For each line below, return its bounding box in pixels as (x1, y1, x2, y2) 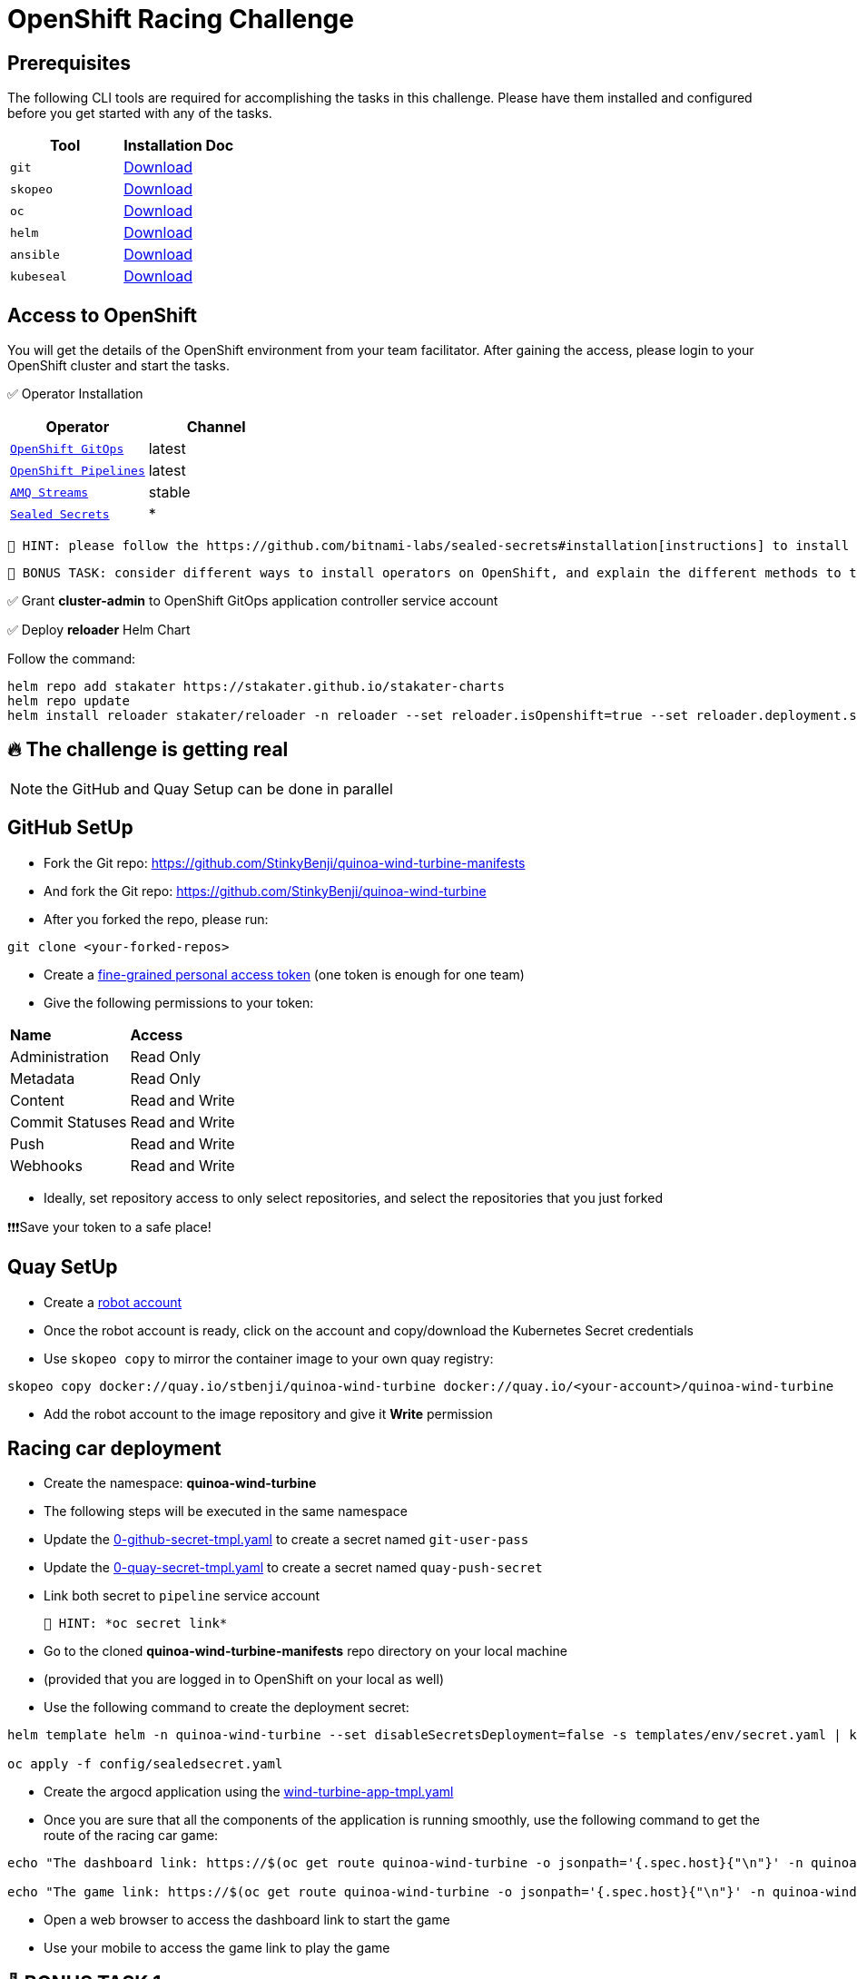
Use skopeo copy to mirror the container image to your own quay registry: (44, 1350, 494, 1366)
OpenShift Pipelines (10, 463, 145, 478)
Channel (186, 418, 246, 437)
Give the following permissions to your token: (44, 994, 314, 1010)
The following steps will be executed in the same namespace (44, 1503, 408, 1520)
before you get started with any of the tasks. (7, 105, 272, 122)
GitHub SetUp (7, 816, 133, 840)
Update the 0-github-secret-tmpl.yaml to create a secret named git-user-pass (44, 1531, 529, 1548)
